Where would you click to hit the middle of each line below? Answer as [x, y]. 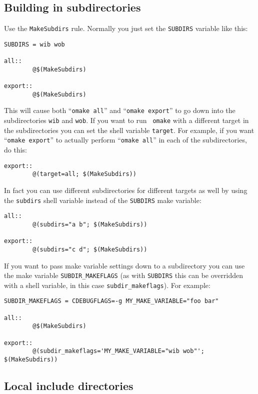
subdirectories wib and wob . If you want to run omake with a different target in [126, 120]
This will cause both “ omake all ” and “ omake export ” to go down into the [120, 110]
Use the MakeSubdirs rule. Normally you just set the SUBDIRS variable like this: [126, 28]
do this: [15, 150]
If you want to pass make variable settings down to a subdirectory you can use [124, 265]
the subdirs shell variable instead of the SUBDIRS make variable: [103, 200]
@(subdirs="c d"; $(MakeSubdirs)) [90, 249]
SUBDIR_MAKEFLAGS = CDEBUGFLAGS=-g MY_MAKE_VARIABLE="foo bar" [111, 301]
